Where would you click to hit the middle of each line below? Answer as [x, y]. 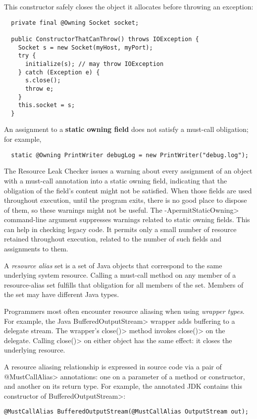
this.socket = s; [47, 105]
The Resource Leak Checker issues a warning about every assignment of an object [128, 171]
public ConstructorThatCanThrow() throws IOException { [105, 39]
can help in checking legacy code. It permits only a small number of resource [120, 229]
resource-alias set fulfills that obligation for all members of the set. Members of [124, 284]
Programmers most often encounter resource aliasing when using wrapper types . [124, 311]
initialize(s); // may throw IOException [94, 64]
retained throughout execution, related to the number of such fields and [113, 239]
